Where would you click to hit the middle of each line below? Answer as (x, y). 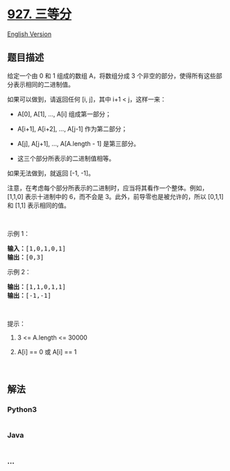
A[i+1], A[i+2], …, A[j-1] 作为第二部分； (72, 129)
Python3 (22, 410)
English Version (30, 34)
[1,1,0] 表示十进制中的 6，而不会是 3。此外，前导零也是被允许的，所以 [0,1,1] (115, 196)
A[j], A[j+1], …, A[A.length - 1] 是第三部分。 (79, 143)
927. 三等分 (39, 14)
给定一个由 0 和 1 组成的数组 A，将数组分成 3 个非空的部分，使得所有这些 (112, 75)
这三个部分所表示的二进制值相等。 (66, 158)
